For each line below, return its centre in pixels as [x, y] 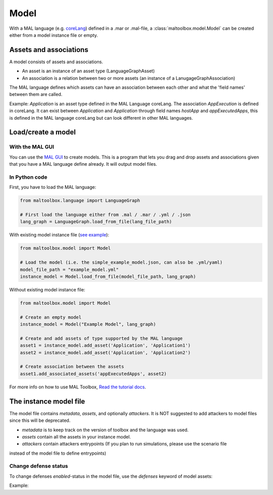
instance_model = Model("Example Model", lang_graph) [88, 324]
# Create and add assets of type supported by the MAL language [101, 338]
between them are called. [36, 94]
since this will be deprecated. [40, 420]
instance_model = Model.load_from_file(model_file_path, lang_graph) [108, 276]
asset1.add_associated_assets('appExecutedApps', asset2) [93, 374]
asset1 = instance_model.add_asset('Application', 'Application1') [105, 345]
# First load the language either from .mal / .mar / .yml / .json [105, 215]
